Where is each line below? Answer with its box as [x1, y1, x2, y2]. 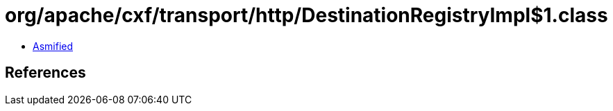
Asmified [33, 40, 74, 52]
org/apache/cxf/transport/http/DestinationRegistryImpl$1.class [5, 3, 608, 27]
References [5, 64, 86, 82]
